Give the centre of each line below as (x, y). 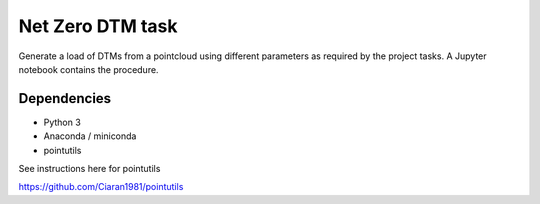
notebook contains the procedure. (88, 69)
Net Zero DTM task (98, 26)
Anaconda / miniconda (90, 136)
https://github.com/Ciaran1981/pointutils (101, 187)
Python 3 (62, 122)
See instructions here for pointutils (89, 169)
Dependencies (65, 98)
